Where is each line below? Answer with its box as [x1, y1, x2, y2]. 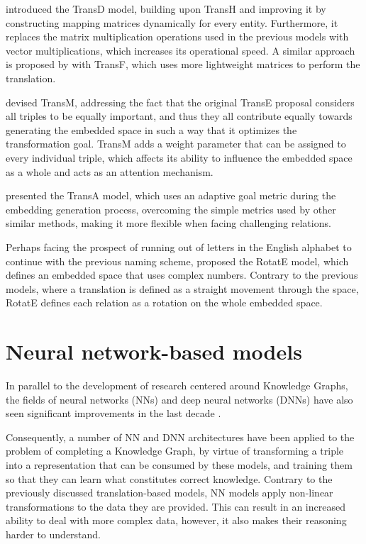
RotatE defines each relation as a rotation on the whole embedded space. [6, 295, 323, 310]
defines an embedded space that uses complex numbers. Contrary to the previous [6, 267, 358, 282]
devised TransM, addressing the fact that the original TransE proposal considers [6, 94, 355, 109]
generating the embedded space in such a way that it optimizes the [6, 122, 297, 137]
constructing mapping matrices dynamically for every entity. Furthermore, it [6, 15, 338, 30]
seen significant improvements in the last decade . [6, 406, 221, 421]
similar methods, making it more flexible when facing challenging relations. [6, 216, 331, 231]
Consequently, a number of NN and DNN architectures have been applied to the [6, 429, 355, 444]
